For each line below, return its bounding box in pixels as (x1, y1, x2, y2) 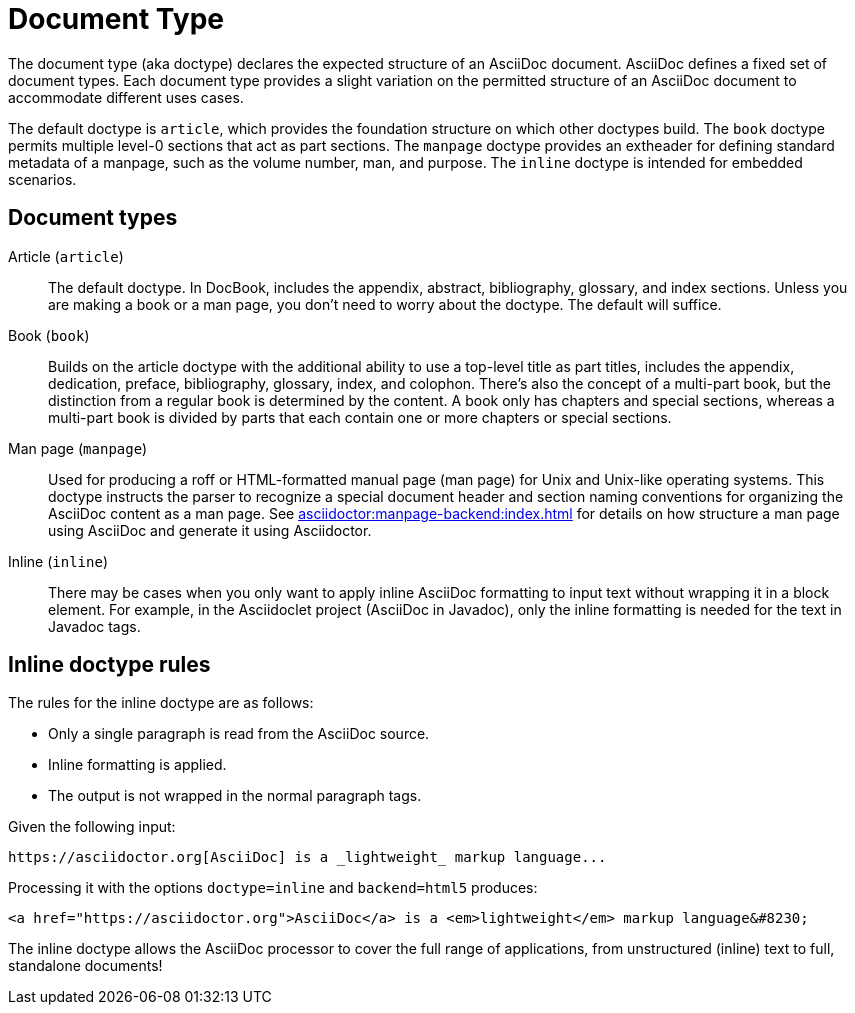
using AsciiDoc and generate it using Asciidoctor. (48, 521, 372, 539)
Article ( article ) (8, 247, 124, 265)
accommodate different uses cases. (8, 88, 244, 106)
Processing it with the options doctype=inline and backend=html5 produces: (8, 879, 538, 897)
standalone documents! (8, 957, 163, 975)
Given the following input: (8, 818, 176, 836)
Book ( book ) (8, 326, 90, 344)
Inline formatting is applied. (48, 756, 227, 774)
